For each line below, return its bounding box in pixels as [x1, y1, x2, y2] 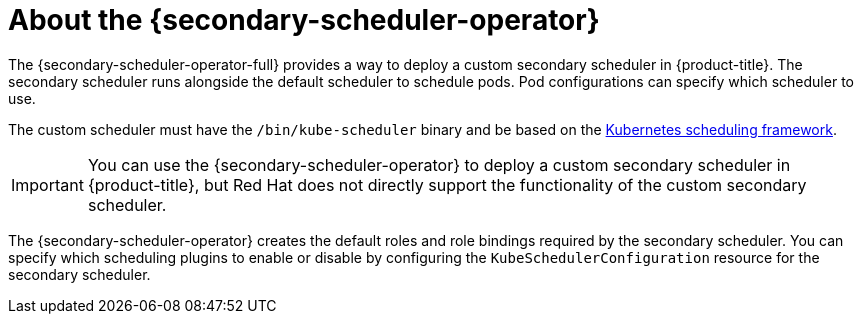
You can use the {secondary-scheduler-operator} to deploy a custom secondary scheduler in [87, 154, 791, 175]
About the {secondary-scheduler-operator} [8, 3, 600, 37]
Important [11, 174, 84, 195]
